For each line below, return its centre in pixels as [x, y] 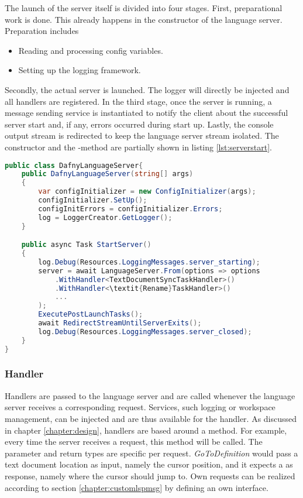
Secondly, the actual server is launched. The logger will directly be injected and [147, 89]
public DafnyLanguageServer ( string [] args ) [107, 174]
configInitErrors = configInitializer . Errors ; [130, 209]
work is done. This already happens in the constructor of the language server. [144, 19]
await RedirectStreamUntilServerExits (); [120, 323]
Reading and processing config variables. [91, 50]
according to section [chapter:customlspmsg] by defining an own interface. [137, 487]
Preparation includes [42, 31]
